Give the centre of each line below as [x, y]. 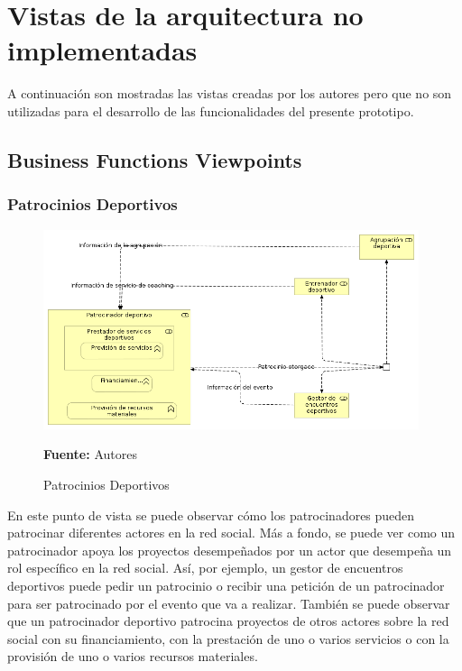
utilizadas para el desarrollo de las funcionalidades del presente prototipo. [211, 110]
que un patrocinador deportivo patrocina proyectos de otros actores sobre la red [228, 621]
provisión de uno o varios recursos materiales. [133, 656]
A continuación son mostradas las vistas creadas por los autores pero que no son [230, 93]
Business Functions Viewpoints [155, 159]
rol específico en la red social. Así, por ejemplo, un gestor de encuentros [205, 568]
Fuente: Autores [90, 454]
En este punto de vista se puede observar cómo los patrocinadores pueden [211, 515]
